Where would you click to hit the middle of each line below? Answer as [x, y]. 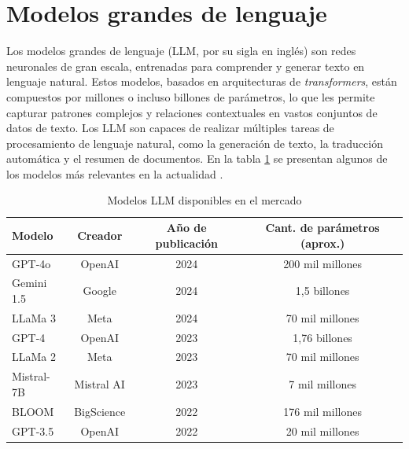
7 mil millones [322, 384]
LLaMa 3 [34, 317]
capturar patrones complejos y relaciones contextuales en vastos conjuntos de [192, 112]
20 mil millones [322, 431]
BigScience [100, 411]
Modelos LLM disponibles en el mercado [204, 200]
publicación [186, 243]
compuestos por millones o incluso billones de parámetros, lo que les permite [191, 96]
